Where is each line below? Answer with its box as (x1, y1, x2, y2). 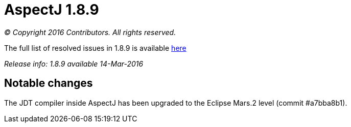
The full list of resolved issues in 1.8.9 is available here (4, 43, 186, 52)
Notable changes (4, 77, 93, 90)
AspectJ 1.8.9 (4, 1, 99, 18)
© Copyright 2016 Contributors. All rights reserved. (4, 27, 176, 37)
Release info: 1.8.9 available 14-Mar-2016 (4, 59, 144, 68)
